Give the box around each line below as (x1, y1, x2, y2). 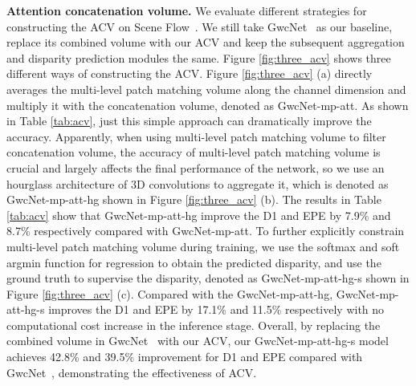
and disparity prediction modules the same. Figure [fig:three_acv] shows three (6, 49, 391, 66)
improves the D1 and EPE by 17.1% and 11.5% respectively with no (48, 301, 385, 318)
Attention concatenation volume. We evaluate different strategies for (6, 2, 367, 18)
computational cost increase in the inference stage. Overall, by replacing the (6, 316, 381, 333)
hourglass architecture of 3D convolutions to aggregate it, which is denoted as (6, 175, 389, 192)
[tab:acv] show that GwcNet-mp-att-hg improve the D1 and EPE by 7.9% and (6, 206, 391, 223)
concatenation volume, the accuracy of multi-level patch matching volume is (6, 144, 381, 160)
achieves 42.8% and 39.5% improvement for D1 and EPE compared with (6, 348, 363, 365)
